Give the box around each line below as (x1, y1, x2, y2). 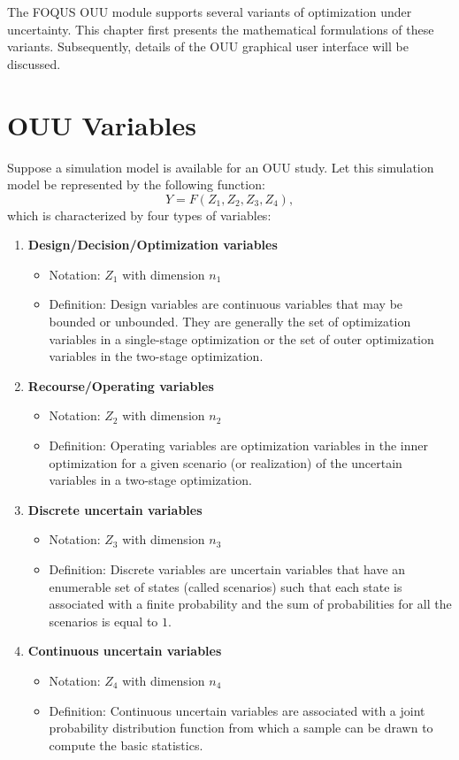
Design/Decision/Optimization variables (27, 235, 278, 254)
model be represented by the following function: (7, 175, 265, 194)
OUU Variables (7, 106, 196, 142)
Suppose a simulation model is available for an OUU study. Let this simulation (7, 157, 434, 176)
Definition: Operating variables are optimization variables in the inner (49, 436, 428, 455)
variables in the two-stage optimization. (49, 347, 264, 365)
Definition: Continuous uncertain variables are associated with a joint (49, 701, 425, 719)
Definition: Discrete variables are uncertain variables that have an (49, 560, 406, 578)
